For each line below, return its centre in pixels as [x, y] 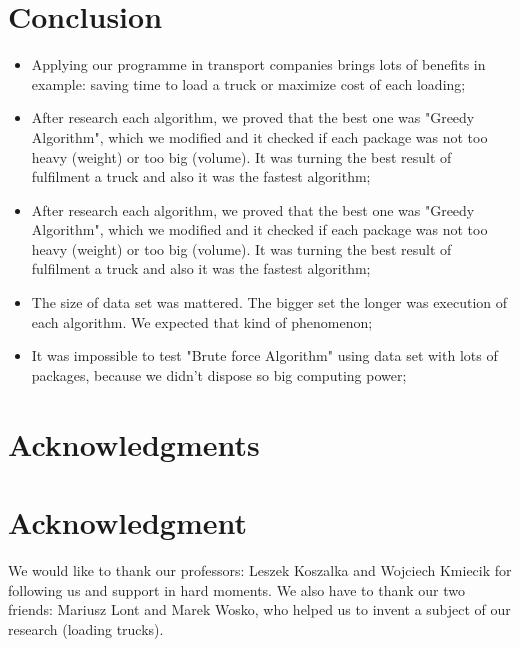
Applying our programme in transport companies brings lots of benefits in [258, 64]
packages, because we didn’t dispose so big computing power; [219, 374]
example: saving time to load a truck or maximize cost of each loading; [248, 83]
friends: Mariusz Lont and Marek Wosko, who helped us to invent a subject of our [259, 609]
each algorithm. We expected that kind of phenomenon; [202, 321]
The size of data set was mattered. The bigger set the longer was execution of [269, 302]
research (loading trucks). [86, 628]
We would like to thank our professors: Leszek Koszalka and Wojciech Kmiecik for [260, 569]
